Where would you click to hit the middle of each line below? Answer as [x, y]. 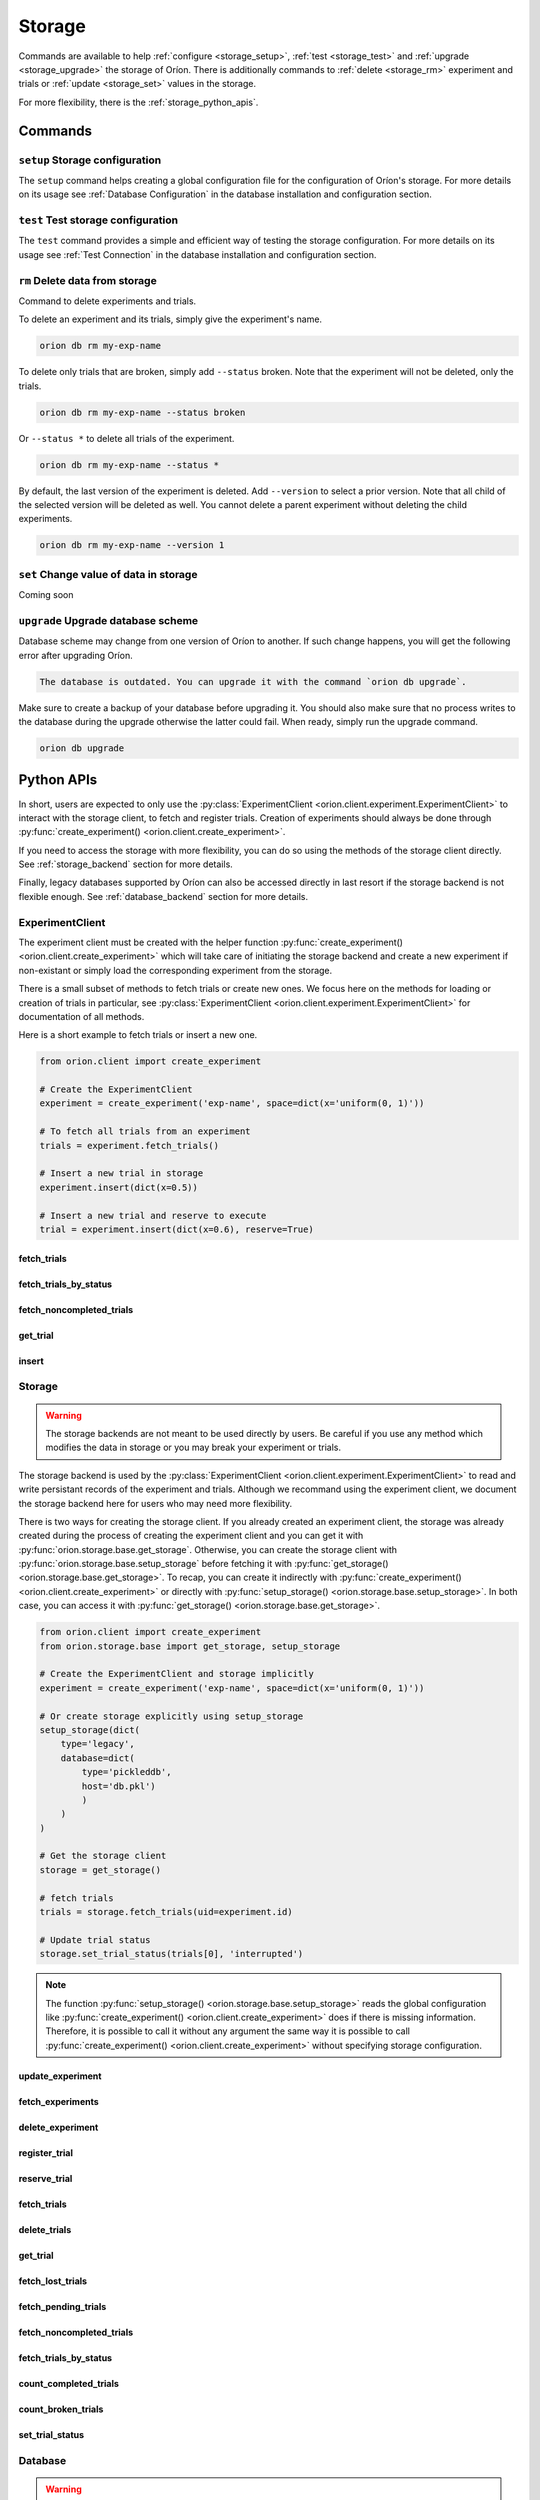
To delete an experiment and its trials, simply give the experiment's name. [170, 319]
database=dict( [97, 1758]
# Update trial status [95, 1939]
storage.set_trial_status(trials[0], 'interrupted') [171, 1954]
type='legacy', [97, 1744]
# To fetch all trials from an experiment [145, 1131]
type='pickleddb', [126, 1772]
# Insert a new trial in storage [121, 1173]
